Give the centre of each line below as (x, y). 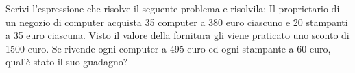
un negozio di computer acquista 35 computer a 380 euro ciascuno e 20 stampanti (177, 21)
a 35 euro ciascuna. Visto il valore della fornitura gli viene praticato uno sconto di (177, 35)
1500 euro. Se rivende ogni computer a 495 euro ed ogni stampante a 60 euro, (168, 48)
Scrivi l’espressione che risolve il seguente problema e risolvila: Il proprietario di (173, 8)
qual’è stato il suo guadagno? (67, 62)
